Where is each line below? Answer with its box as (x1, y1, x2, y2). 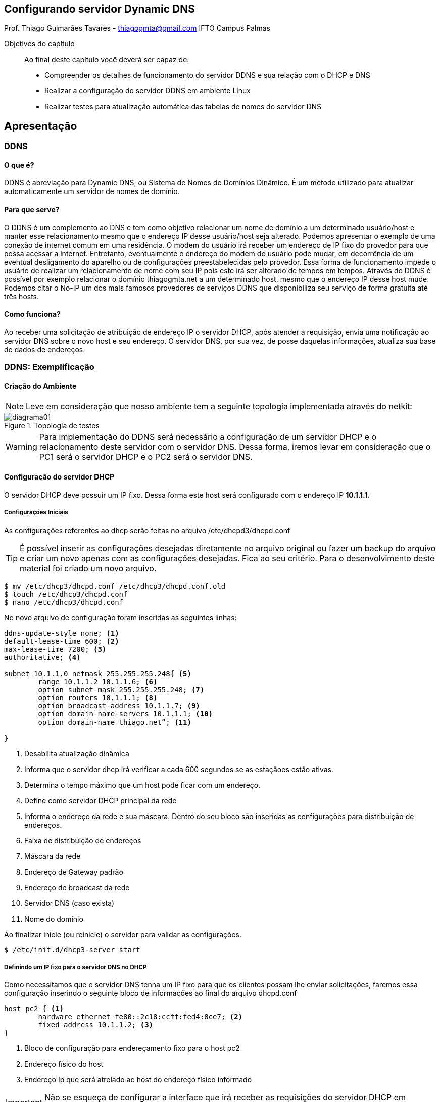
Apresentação (4, 119, 77, 132)
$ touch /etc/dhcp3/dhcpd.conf (4, 590, 128, 598)
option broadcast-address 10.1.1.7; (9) (38, 701, 200, 710)
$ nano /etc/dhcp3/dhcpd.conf (4, 598, 124, 606)
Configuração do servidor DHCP (4, 472, 115, 482)
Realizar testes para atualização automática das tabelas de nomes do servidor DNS (44, 102, 322, 111)
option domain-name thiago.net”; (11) (38, 717, 191, 726)
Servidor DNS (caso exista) (24, 898, 115, 907)
